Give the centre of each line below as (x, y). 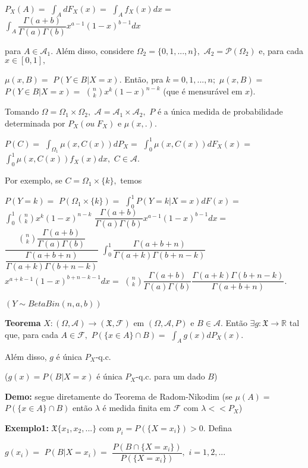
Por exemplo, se (34, 180)
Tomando (22, 111)
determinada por (35, 123)
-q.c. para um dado (170, 376)
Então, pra (144, 79)
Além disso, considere (95, 50)
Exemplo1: (27, 428)
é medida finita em (136, 408)
